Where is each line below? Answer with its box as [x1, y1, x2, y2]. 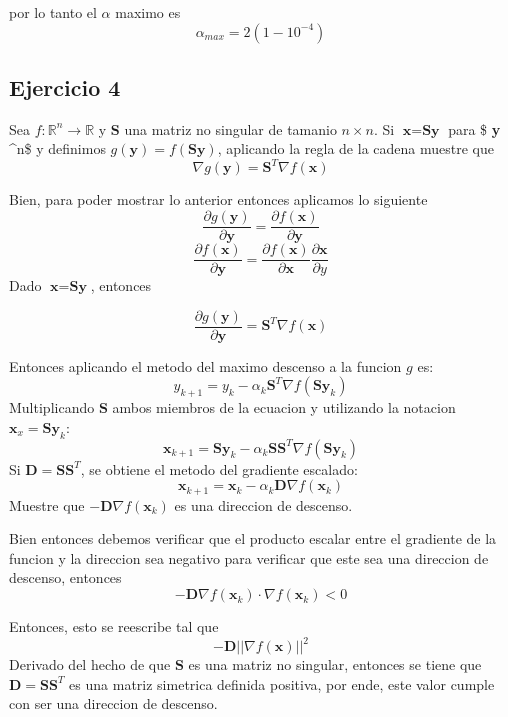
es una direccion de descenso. [174, 494, 353, 515]
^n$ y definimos [9, 138, 106, 159]
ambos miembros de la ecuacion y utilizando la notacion [112, 397, 456, 418]
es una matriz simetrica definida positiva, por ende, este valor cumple [69, 673, 495, 694]
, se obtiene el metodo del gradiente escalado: [80, 458, 358, 479]
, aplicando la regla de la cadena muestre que [217, 138, 494, 159]
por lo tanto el [9, 2, 97, 22]
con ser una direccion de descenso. [9, 693, 218, 714]
